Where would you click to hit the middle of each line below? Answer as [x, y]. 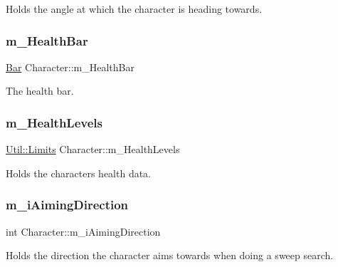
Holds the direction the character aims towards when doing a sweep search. [170, 255]
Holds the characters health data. [79, 173]
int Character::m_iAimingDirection [83, 231]
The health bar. [40, 91]
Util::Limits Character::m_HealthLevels [93, 149]
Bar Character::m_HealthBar [70, 67]
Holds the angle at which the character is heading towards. [134, 9]
